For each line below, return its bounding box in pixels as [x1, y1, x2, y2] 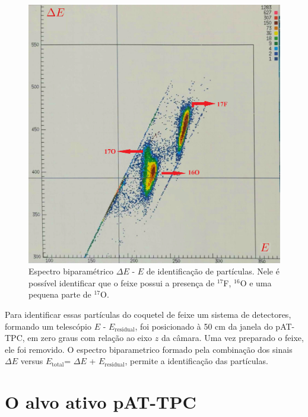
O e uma [240, 276, 272, 289]
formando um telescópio [5, 320, 91, 332]
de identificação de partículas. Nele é [146, 265, 280, 277]
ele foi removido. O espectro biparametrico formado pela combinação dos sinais [5, 343, 293, 355]
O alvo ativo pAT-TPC [5, 390, 196, 414]
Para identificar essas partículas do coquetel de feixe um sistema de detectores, [5, 308, 291, 320]
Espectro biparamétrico [28, 265, 114, 277]
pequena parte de [28, 288, 91, 301]
